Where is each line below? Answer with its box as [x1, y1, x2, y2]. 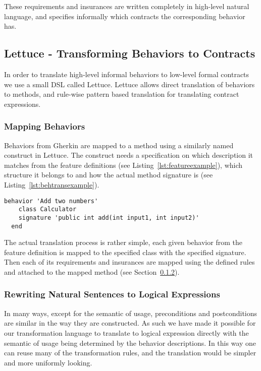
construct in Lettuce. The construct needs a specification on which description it [4, 150, 253, 160]
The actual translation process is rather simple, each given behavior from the [4, 237, 242, 248]
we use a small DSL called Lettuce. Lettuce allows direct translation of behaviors [4, 79, 255, 89]
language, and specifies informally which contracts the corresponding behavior [4, 11, 245, 21]
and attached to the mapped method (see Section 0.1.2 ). [4, 266, 180, 277]
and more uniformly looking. [4, 357, 92, 367]
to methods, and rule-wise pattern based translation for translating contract [4, 89, 239, 99]
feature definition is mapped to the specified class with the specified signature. [4, 246, 246, 257]
